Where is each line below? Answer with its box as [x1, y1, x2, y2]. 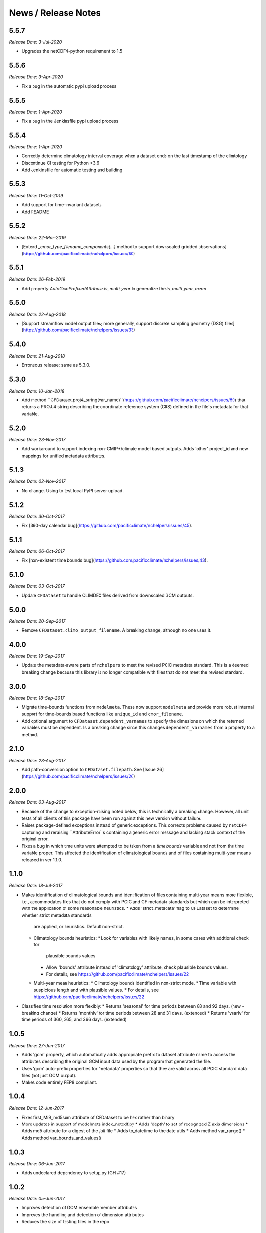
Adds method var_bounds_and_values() [21, 1135, 102, 1141]
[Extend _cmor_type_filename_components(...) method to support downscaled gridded [21, 244, 198, 250]
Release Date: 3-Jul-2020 [9, 39, 62, 45]
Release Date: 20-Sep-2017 [9, 618, 66, 624]
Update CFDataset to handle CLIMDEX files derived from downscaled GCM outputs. [21, 592, 194, 598]
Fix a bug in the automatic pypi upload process [21, 83, 117, 89]
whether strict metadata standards [21, 912, 92, 918]
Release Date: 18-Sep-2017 [9, 695, 65, 701]
